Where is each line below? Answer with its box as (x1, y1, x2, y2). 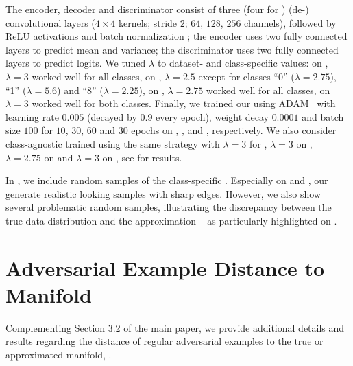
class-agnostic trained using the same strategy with (5, 136, 220, 150)
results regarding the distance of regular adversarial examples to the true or (5, 334, 324, 348)
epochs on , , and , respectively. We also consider (131, 123, 337, 137)
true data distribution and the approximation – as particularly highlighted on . (5, 213, 337, 227)
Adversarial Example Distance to (5, 253, 325, 282)
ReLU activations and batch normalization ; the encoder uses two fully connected (5, 29, 348, 43)
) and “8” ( (57, 82, 104, 97)
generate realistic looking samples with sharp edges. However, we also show (5, 186, 321, 201)
